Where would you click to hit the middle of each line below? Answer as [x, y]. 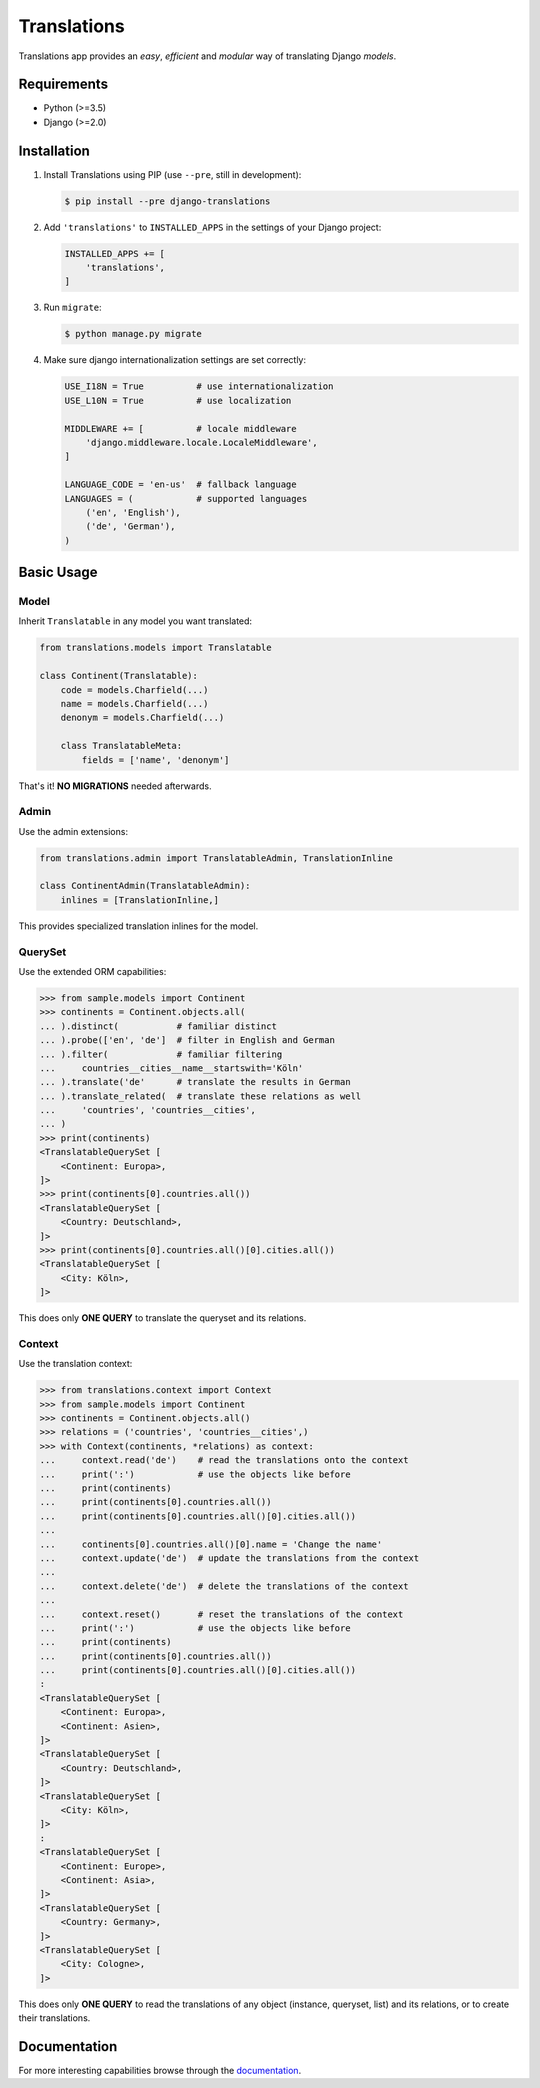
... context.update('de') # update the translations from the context [229, 1558]
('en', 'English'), [133, 512]
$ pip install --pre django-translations [167, 201]
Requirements [63, 84]
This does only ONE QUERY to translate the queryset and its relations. [162, 1318]
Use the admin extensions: [73, 831]
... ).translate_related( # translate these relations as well [200, 1096]
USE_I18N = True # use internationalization [199, 386]
